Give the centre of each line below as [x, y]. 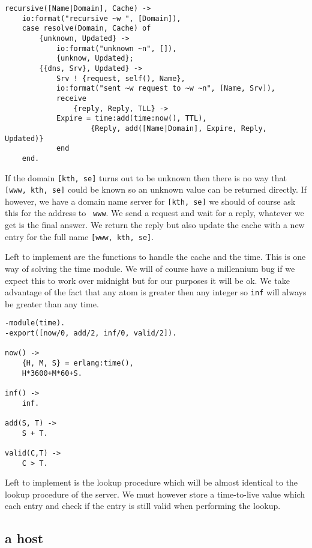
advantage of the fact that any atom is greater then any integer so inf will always [156, 292]
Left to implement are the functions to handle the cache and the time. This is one [155, 257]
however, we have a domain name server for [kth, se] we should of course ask [150, 201]
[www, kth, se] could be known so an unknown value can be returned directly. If [156, 189]
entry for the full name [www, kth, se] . [79, 236]
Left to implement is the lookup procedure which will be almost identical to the [151, 482]
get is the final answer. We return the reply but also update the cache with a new [155, 225]
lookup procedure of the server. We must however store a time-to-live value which [155, 494]
